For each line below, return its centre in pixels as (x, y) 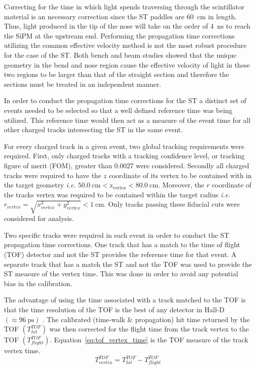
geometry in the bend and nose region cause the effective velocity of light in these (127, 64)
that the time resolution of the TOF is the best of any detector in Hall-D (114, 309)
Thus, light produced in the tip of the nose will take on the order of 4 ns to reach (127, 26)
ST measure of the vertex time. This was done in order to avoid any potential (121, 274)
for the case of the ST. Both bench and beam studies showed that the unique (120, 55)
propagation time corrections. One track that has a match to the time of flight (122, 244)
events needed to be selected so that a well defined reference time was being (118, 110)
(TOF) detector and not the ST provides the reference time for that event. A (120, 254)
